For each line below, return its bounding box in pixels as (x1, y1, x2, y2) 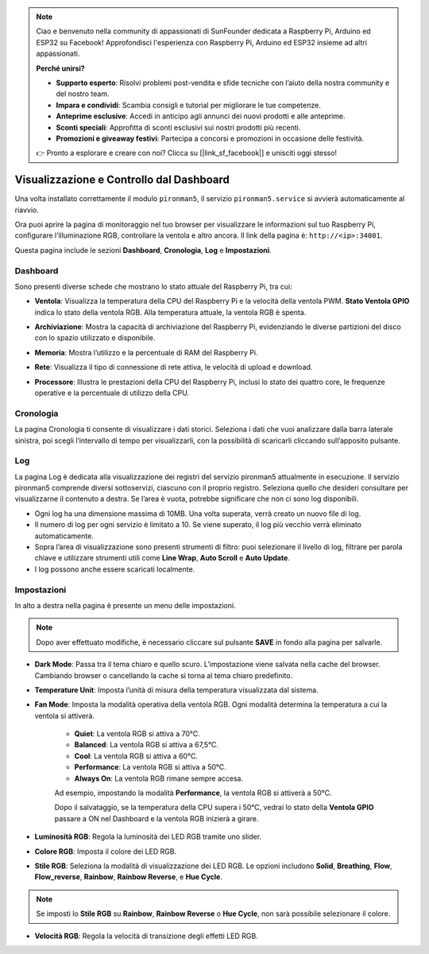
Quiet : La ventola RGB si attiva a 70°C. (74, 729, 200, 739)
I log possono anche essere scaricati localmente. (34, 564, 195, 574)
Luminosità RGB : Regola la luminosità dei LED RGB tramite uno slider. (34, 832, 262, 842)
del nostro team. (56, 89, 110, 99)
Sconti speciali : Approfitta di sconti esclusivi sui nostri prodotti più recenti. (56, 122, 301, 132)
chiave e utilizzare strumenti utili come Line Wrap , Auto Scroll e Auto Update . (34, 553, 290, 563)
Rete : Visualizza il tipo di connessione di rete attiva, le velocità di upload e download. (34, 363, 313, 372)
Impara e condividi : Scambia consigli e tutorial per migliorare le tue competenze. (56, 100, 321, 110)
